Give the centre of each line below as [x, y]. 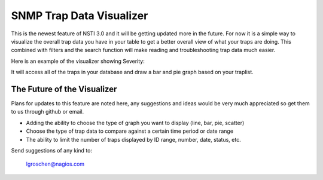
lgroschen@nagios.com [55, 164]
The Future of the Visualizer [64, 89]
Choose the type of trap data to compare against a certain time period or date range [129, 131]
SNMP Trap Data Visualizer [80, 16]
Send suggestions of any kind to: [52, 150]
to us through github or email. [48, 112]
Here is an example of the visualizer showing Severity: [78, 61]
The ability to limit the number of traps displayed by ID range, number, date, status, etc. [134, 139]
